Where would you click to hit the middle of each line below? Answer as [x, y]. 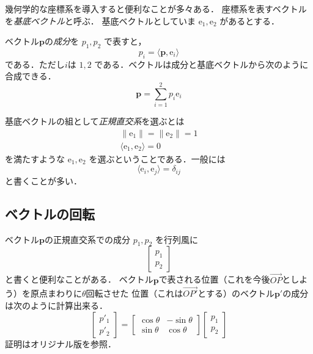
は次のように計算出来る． [56, 305]
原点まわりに [56, 293]
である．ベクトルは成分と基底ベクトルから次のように [201, 64]
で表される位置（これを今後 [214, 279]
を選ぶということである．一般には [157, 158]
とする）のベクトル [236, 293]
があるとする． [249, 20]
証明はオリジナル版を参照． [61, 343]
